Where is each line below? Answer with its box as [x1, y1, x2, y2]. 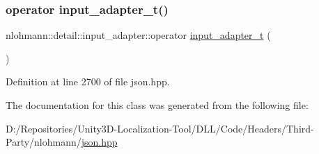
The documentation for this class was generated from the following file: [6, 98, 309, 112]
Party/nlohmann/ [6, 135, 81, 149]
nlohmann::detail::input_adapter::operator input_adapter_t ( [6, 28, 271, 42]
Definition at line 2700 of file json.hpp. [6, 74, 170, 89]
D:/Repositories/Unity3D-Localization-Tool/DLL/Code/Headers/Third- [6, 121, 314, 135]
